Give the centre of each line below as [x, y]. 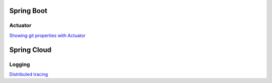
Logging [20, 64]
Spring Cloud [30, 50]
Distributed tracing [29, 74]
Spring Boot [28, 11]
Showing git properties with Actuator [47, 35]
